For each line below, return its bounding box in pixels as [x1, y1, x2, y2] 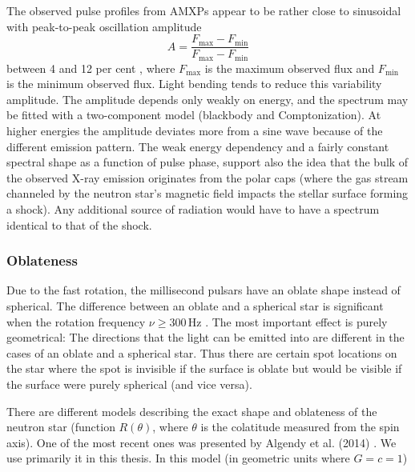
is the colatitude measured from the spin [200, 418, 400, 435]
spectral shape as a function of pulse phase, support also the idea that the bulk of [6, 154, 409, 170]
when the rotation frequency [6, 313, 146, 330]
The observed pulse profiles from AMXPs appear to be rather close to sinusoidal [6, 2, 401, 18]
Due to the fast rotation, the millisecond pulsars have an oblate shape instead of [6, 282, 401, 298]
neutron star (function [6, 418, 115, 435]
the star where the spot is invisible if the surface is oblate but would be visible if [6, 360, 402, 377]
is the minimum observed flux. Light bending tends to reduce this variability [6, 75, 382, 92]
